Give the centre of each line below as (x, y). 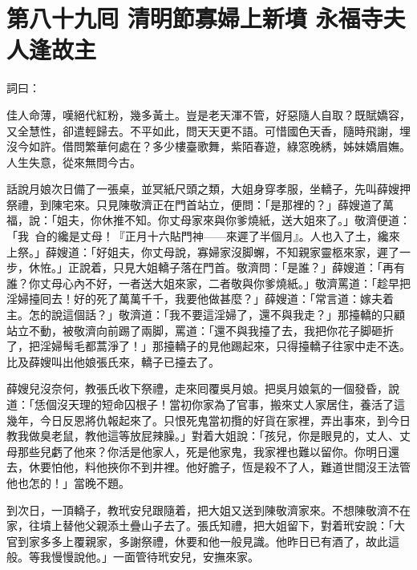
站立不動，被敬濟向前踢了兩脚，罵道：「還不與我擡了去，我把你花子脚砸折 (200, 330)
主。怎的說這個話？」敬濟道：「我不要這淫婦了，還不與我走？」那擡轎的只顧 (206, 315)
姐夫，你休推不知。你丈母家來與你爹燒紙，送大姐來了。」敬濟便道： (233, 220)
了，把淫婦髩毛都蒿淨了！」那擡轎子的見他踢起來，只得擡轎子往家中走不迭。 (208, 346)
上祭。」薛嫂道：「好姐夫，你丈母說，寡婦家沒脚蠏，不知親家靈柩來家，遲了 (203, 251)
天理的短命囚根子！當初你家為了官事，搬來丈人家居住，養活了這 (236, 404)
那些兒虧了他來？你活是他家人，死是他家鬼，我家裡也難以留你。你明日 (202, 451)
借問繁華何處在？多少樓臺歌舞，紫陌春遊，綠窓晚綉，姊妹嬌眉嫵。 (236, 146)
